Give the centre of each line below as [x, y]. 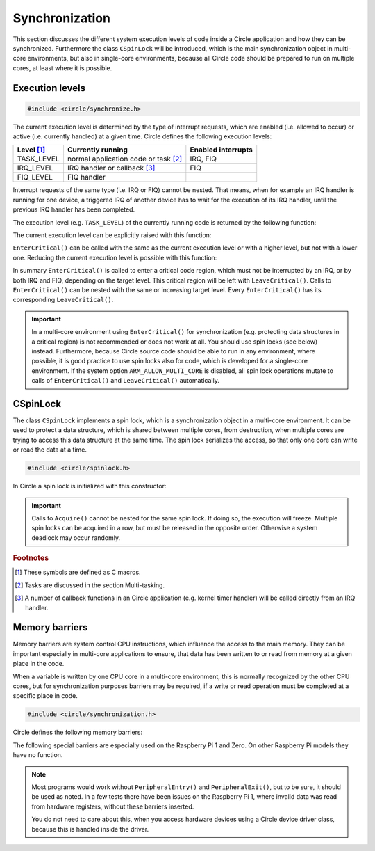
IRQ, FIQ [203, 159]
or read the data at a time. [50, 450]
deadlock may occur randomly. [76, 538]
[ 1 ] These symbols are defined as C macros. [78, 572]
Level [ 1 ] [31, 150]
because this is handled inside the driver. [90, 829]
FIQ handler [86, 177]
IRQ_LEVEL [35, 168]
